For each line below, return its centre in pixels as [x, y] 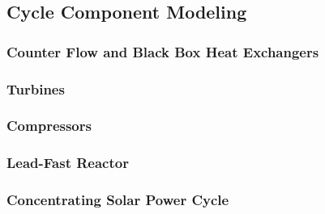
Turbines [36, 88]
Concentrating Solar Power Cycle [118, 200]
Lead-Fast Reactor [68, 163]
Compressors [49, 126]
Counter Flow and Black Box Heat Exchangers [163, 51]
